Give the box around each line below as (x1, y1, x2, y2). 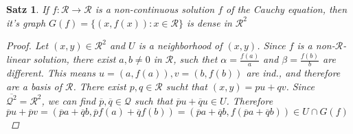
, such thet (173, 52, 218, 66)
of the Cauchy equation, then (226, 2, 348, 16)
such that (134, 93, 173, 107)
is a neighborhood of (138, 38, 223, 53)
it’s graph (6, 15, 46, 29)
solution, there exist (33, 52, 116, 66)
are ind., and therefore (246, 65, 341, 79)
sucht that (166, 79, 207, 93)
